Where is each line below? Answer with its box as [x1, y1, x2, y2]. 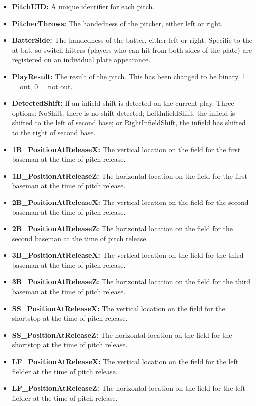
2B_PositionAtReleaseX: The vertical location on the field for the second [12, 197, 249, 207]
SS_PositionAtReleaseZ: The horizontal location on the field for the [12, 329, 232, 340]
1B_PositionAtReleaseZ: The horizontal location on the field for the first [12, 170, 247, 181]
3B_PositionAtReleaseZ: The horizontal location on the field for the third [12, 276, 251, 287]
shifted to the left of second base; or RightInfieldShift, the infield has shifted [12, 117, 246, 128]
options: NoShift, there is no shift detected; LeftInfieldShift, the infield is [12, 107, 235, 118]
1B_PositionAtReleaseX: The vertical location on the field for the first [12, 144, 241, 154]
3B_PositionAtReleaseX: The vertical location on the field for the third [12, 250, 244, 260]
